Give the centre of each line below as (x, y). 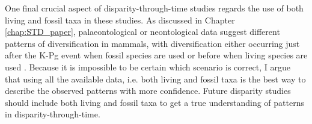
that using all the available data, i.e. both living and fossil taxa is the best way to (155, 79)
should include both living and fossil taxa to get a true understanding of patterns (154, 102)
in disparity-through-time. (53, 114)
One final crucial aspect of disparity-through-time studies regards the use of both (154, 8)
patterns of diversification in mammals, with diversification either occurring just (152, 43)
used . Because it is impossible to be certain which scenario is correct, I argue (148, 67)
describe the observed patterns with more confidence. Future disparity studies (148, 91)
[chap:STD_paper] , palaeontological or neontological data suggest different (142, 32)
